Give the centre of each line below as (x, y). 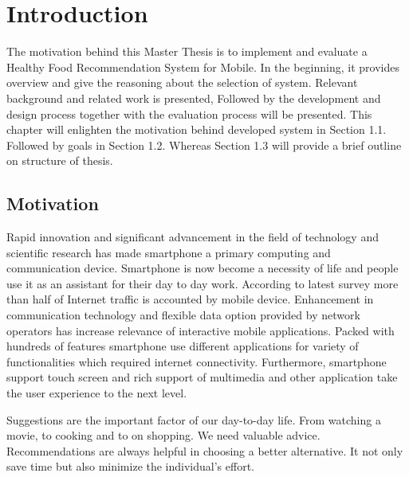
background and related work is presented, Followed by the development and (194, 98)
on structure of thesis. (60, 160)
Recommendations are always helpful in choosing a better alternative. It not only (205, 450)
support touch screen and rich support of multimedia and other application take (202, 377)
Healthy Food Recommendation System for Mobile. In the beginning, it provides (203, 66)
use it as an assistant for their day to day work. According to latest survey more (203, 283)
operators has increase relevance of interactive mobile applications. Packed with (201, 330)
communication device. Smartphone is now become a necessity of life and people (203, 268)
